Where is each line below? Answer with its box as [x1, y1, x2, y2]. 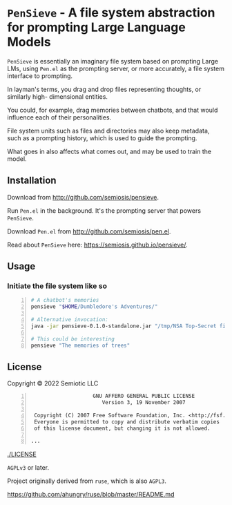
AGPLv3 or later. [7, 464, 50, 472]
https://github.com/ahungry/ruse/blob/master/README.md [7, 490, 175, 499]
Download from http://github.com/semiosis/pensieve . [7, 193, 159, 201]
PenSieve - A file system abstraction [7, 5, 215, 21]
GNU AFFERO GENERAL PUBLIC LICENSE [93, 392, 195, 400]
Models [7, 35, 51, 50]
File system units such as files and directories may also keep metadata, [7, 126, 210, 135]
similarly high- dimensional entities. [7, 92, 108, 101]
